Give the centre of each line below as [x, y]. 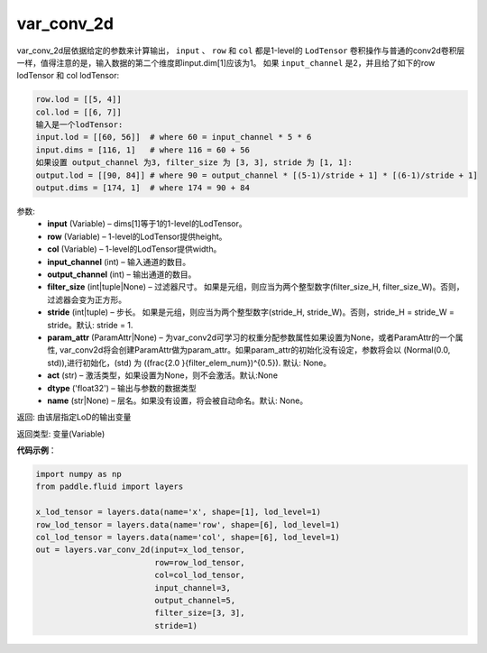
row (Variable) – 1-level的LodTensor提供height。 [137, 236]
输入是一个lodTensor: [79, 125]
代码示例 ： [37, 450]
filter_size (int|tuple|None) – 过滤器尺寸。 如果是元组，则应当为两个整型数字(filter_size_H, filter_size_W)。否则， [256, 287]
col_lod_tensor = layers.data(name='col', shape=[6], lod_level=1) [188, 537]
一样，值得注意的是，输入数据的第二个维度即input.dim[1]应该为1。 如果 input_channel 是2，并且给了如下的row [226, 62]
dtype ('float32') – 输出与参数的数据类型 [122, 388]
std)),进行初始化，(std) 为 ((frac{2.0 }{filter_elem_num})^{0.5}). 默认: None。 [189, 363]
